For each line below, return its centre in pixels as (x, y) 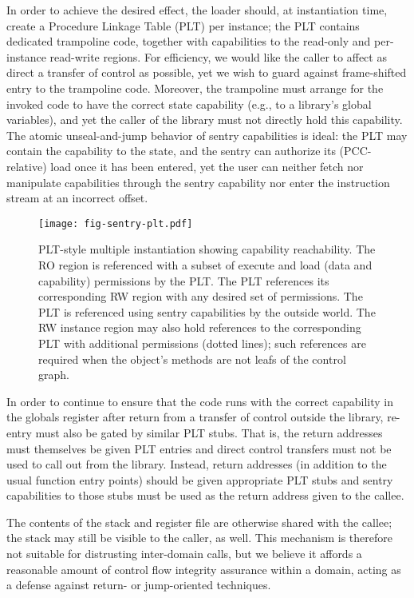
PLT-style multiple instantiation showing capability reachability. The (207, 249)
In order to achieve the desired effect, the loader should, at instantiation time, (197, 10)
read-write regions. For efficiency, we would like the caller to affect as (218, 56)
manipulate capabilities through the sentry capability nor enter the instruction (198, 182)
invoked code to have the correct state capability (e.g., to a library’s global (189, 104)
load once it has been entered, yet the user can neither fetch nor (207, 166)
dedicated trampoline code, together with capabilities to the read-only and (189, 41)
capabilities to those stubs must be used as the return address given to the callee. (205, 495)
